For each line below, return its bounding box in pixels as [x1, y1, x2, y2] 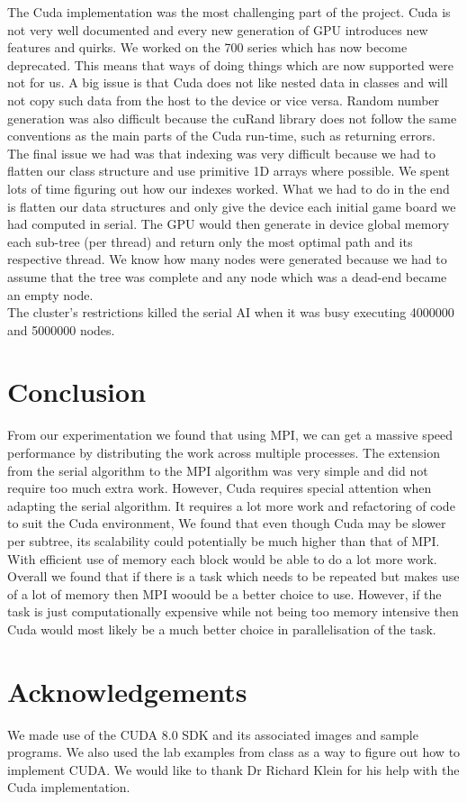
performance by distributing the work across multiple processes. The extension [7, 443, 441, 461]
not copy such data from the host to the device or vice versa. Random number [7, 90, 440, 109]
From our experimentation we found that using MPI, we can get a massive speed [7, 425, 454, 444]
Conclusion [7, 373, 147, 410]
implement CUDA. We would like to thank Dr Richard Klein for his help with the [7, 760, 460, 779]
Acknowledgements [7, 672, 247, 709]
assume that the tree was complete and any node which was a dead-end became [7, 267, 447, 286]
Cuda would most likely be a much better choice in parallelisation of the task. [7, 619, 436, 638]
